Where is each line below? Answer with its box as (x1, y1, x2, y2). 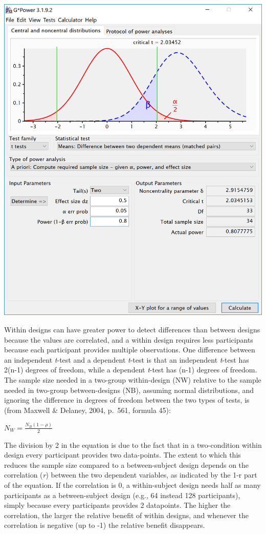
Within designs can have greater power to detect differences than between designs (4, 324, 260, 335)
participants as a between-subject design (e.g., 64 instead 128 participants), (4, 489, 240, 500)
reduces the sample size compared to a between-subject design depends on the (4, 459, 249, 470)
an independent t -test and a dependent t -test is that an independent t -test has (4, 354, 249, 365)
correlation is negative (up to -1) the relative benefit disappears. (4, 520, 205, 530)
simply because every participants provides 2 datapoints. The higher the (4, 500, 231, 510)
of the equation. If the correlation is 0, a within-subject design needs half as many (4, 479, 261, 490)
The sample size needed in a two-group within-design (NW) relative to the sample (4, 374, 261, 385)
